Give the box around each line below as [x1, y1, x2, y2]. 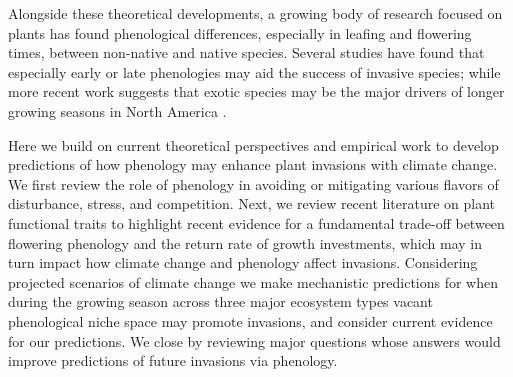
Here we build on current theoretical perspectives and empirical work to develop [8, 134, 499, 155]
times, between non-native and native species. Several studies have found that [8, 42, 485, 63]
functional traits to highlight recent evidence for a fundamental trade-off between [8, 212, 505, 233]
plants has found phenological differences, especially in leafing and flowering [8, 22, 472, 43]
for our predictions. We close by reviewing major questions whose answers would [8, 330, 501, 351]
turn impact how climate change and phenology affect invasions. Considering [8, 252, 478, 273]
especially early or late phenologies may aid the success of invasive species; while [8, 61, 501, 82]
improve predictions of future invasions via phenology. [8, 350, 338, 371]
